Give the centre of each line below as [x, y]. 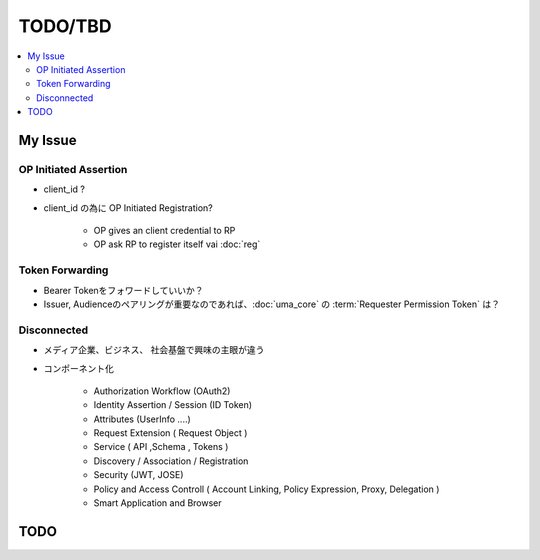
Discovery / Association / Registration [171, 461]
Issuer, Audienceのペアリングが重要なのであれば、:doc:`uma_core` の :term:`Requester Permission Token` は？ [271, 304]
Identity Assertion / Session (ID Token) [173, 405]
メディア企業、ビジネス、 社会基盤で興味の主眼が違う [154, 350]
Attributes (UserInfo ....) [142, 419]
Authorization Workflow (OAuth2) [162, 391]
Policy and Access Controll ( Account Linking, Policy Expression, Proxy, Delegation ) [266, 489]
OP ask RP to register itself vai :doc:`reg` [177, 244]
